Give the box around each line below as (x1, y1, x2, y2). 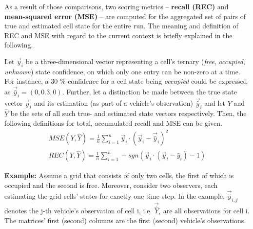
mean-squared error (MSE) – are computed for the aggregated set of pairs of (4, 11, 246, 21)
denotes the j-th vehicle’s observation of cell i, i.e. (4, 206, 152, 216)
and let (204, 98, 226, 108)
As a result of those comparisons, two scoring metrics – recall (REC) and (4, 1, 229, 11)
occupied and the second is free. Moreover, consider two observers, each (4, 180, 218, 190)
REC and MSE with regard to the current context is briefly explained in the (4, 30, 233, 40)
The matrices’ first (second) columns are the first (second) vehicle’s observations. (4, 215, 246, 225)
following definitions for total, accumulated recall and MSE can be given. (4, 118, 222, 128)
